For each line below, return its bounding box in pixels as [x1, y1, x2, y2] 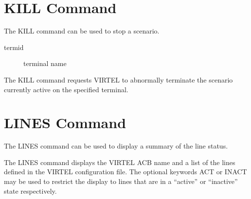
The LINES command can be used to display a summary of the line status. [4, 141, 228, 151]
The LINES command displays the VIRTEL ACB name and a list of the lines [4, 157, 235, 167]
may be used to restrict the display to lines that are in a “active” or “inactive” [4, 176, 238, 186]
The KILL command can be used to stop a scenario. [4, 26, 160, 36]
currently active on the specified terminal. [4, 84, 128, 94]
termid [4, 42, 24, 52]
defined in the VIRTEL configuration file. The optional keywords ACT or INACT [4, 166, 247, 177]
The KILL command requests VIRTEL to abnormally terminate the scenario [4, 74, 233, 84]
